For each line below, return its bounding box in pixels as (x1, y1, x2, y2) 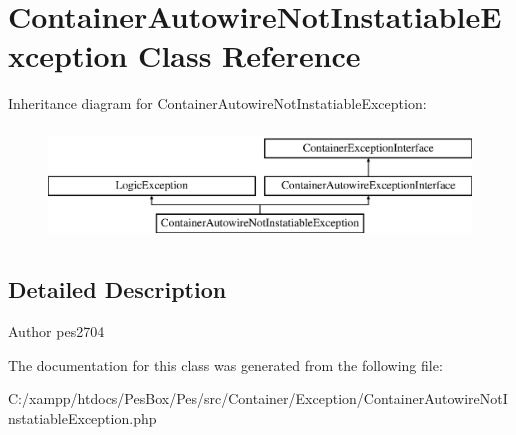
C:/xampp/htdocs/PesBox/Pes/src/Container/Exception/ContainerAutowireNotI (8, 388, 508, 409)
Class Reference (138, 35, 361, 76)
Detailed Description (8, 274, 227, 305)
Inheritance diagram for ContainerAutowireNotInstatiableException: (8, 93, 427, 114)
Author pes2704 (8, 321, 105, 342)
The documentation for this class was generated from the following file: (8, 354, 443, 375)
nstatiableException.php (8, 407, 157, 428)
